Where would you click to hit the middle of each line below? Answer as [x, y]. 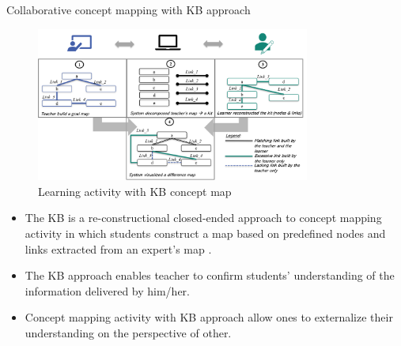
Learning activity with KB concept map [135, 191]
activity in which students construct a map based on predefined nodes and [205, 233]
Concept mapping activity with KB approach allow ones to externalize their [209, 317]
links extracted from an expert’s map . [118, 248]
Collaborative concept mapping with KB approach [129, 9]
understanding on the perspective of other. [128, 333]
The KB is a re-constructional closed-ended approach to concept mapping [203, 218]
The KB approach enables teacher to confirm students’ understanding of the [210, 275]
